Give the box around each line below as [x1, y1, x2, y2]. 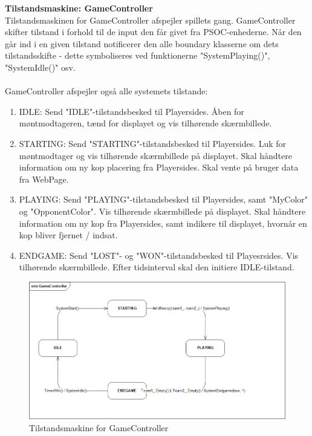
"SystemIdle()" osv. [5, 60, 76, 73]
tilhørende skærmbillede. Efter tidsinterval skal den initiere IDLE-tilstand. [19, 261, 294, 273]
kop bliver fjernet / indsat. [19, 229, 118, 241]
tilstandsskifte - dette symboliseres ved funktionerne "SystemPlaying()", [5, 49, 270, 62]
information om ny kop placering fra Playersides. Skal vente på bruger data [19, 161, 299, 174]
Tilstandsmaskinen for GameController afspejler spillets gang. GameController [5, 13, 296, 26]
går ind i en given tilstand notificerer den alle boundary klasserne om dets [5, 37, 279, 50]
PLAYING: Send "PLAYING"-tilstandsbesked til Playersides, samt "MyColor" [19, 193, 308, 206]
